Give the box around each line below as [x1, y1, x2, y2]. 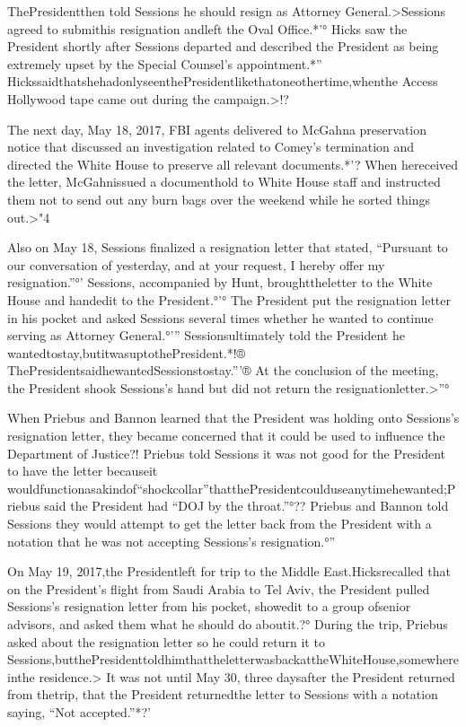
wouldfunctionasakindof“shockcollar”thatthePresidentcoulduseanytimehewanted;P [7, 478, 456, 497]
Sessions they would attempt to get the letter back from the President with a [7, 514, 432, 533]
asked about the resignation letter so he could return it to [7, 632, 325, 651]
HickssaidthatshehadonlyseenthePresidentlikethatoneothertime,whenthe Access [7, 72, 438, 91]
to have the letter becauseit [7, 461, 158, 480]
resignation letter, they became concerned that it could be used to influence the [7, 426, 445, 445]
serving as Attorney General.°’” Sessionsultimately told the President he [7, 326, 405, 345]
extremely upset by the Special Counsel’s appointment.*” [7, 54, 322, 73]
